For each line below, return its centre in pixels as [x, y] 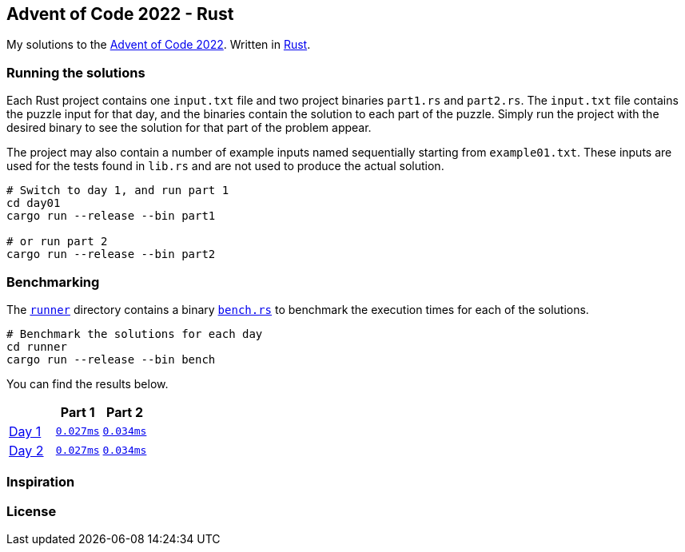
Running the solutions [76, 72]
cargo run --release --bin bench [111, 359]
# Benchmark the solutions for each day [135, 334]
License [32, 511]
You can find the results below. [88, 383]
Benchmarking [53, 282]
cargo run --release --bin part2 [111, 254]
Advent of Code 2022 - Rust [120, 14]
